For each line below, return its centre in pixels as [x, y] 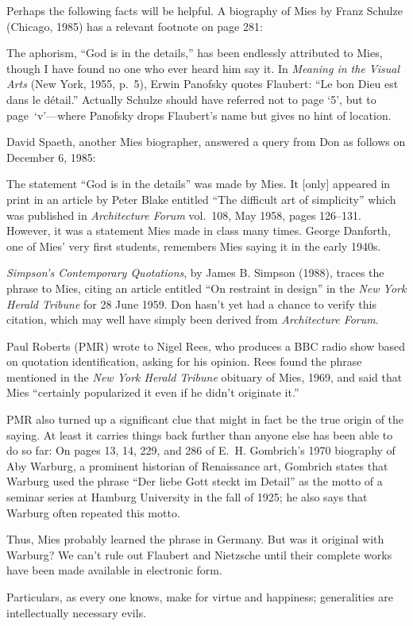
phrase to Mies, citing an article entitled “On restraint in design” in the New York [206, 288]
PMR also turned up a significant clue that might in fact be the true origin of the [205, 419]
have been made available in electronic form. [114, 570]
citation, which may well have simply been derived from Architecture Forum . [193, 319]
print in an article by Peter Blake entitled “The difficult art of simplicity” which [201, 199]
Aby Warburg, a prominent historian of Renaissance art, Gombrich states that [197, 465]
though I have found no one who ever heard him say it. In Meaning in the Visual [203, 68]
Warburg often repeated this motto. [93, 512]
